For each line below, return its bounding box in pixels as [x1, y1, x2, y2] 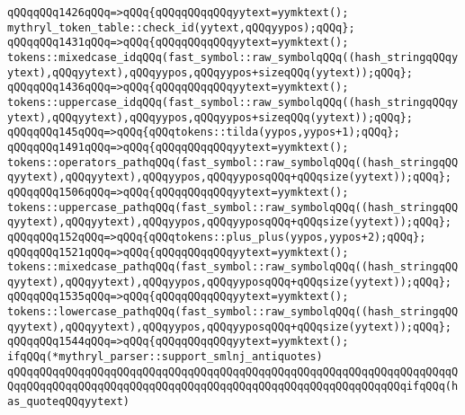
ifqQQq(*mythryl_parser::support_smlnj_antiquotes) [7, 350, 323, 364]
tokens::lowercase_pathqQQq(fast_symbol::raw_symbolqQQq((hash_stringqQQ [7, 305, 459, 319]
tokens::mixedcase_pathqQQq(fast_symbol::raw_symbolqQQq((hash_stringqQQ [7, 260, 459, 274]
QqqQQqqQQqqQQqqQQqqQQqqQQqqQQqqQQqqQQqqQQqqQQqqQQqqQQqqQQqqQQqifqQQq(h [7, 380, 459, 393]
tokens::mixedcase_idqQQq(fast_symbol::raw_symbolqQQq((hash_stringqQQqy [7, 50, 459, 64]
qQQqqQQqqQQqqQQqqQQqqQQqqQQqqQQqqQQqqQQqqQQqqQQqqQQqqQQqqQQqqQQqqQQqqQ [7, 365, 459, 378]
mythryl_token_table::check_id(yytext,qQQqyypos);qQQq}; [7, 21, 355, 34]
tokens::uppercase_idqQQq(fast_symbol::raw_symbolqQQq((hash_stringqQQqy [7, 95, 459, 109]
